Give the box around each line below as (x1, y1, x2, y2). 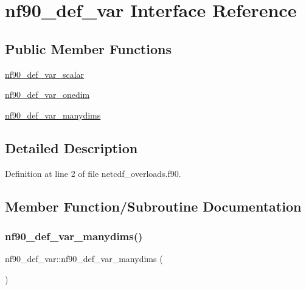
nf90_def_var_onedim (5, 88, 90, 101)
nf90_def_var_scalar (5, 67, 85, 80)
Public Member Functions (5, 39, 172, 58)
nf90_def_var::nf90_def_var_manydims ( (5, 252, 163, 265)
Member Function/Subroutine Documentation (5, 196, 302, 215)
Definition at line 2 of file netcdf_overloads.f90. (5, 167, 181, 179)
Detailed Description (5, 138, 138, 157)
